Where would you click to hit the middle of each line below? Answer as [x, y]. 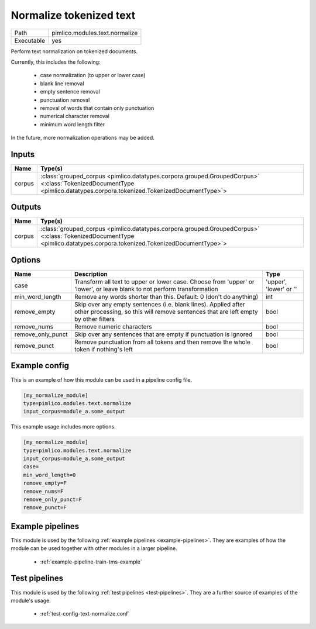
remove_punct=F [45, 508]
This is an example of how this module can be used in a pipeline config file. [102, 379]
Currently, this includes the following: [56, 62]
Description [91, 274]
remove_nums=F [43, 491]
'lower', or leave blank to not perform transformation [146, 289]
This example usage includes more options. [63, 427]
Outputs [26, 207]
